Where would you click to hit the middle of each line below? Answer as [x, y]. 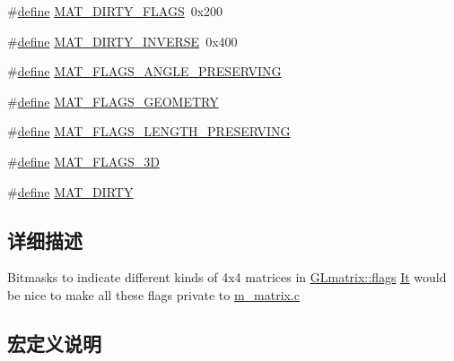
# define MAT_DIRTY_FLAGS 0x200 [115, 11]
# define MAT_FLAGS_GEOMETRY [113, 101]
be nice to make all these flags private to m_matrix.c [154, 294]
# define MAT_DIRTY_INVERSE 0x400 [122, 41]
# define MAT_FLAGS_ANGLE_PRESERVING [144, 71]
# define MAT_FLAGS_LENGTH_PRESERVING [149, 131]
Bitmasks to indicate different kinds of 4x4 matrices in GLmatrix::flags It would [227, 277]
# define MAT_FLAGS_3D [83, 161]
